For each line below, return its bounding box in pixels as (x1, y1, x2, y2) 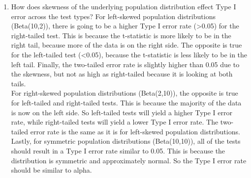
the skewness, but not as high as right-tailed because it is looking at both (11, 69, 233, 79)
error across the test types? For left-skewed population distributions (11, 11, 216, 21)
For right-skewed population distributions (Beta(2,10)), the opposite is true (11, 88, 238, 98)
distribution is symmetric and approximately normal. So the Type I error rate (11, 155, 247, 165)
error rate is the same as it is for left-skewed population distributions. (30, 126, 240, 136)
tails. (11, 78, 26, 88)
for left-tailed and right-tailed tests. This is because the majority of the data (11, 97, 242, 107)
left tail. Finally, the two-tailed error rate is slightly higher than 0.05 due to (11, 59, 240, 69)
